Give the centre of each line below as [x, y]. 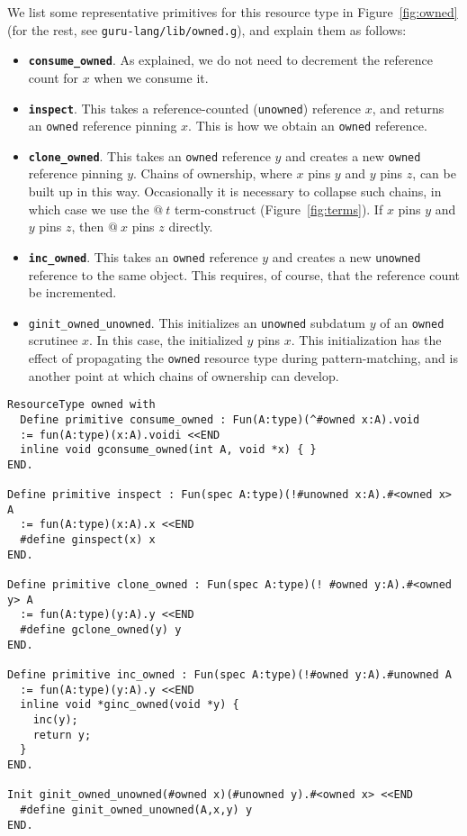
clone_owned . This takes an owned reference [149, 155]
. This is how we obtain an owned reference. [308, 126]
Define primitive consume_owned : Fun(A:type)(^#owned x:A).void [220, 419]
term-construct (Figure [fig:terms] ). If [279, 209]
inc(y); [55, 719]
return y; [62, 735]
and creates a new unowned [346, 256]
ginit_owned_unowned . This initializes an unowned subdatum [197, 322]
